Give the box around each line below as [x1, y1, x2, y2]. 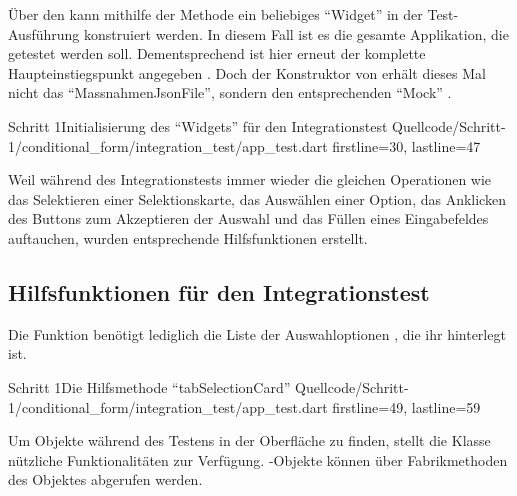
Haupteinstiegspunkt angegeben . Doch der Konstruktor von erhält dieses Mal [8, 62, 486, 83]
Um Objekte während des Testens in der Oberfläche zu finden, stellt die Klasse [8, 430, 491, 451]
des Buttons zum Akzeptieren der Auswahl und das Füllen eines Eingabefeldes [8, 208, 489, 229]
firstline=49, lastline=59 [332, 396, 481, 417]
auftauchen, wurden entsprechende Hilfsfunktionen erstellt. [8, 227, 368, 248]
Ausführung [8, 23, 80, 44]
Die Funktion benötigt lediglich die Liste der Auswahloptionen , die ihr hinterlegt [8, 323, 506, 344]
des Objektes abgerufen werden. [8, 469, 203, 490]
